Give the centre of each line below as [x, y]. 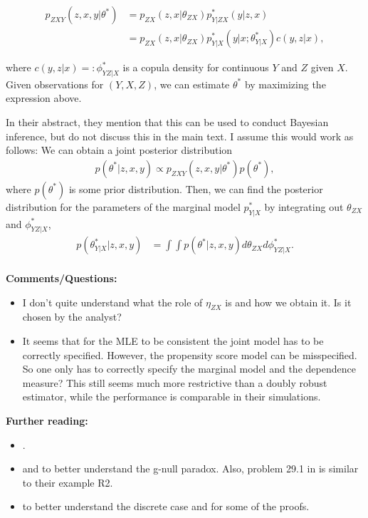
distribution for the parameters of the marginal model [123, 206]
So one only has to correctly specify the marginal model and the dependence [189, 369]
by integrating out [304, 206]
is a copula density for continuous [196, 67]
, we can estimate [192, 84]
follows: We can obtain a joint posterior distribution [119, 150]
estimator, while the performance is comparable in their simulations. [172, 397]
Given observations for [55, 84]
